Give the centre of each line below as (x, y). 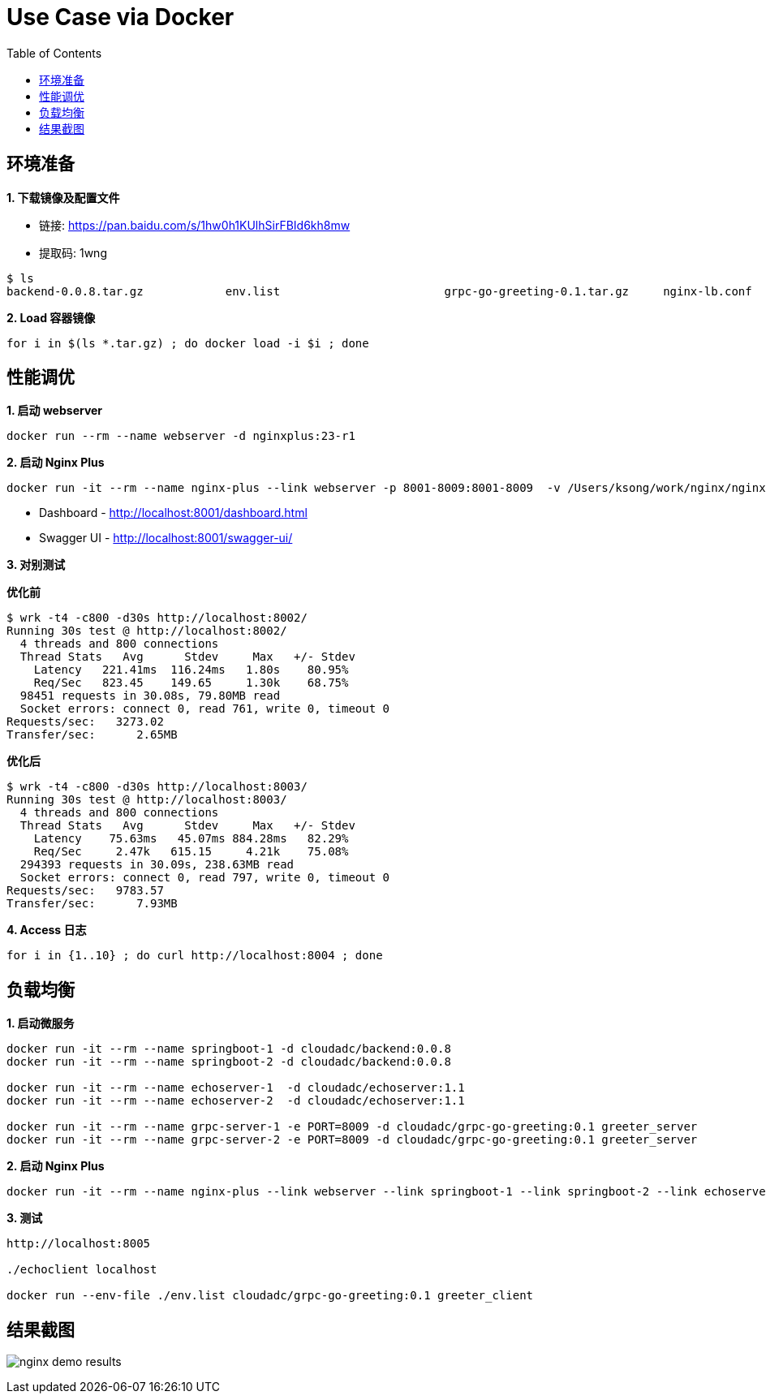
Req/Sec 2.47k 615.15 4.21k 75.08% (191, 852)
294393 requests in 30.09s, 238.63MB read (157, 865)
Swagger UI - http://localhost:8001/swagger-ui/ (166, 538)
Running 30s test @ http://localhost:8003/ (147, 800)
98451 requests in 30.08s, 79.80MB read (150, 696)
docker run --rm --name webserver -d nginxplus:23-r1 (181, 436)
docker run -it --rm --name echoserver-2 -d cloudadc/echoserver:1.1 (236, 1101)
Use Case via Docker (120, 17)
